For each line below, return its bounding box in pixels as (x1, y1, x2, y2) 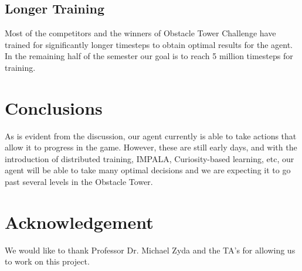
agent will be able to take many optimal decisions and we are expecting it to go (5, 164, 291, 176)
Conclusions (5, 95, 103, 119)
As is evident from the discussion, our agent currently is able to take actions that (5, 129, 297, 142)
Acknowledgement (5, 210, 154, 234)
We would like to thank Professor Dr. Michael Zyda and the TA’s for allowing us (5, 243, 296, 256)
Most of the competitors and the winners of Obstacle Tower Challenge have (5, 27, 276, 39)
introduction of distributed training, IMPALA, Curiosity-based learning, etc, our (5, 152, 294, 164)
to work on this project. (5, 255, 90, 267)
